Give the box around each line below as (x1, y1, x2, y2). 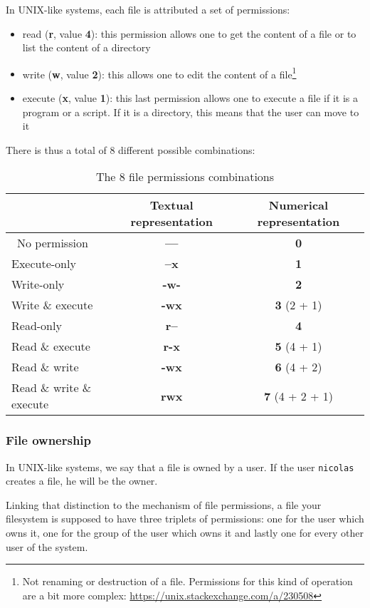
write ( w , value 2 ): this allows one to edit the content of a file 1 (22, 64, 297, 81)
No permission (17, 235, 88, 252)
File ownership (6, 431, 92, 449)
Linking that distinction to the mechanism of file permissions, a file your (6, 497, 322, 512)
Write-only (11, 276, 65, 293)
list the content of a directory (22, 40, 151, 55)
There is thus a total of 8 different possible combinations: (6, 142, 255, 157)
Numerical (268, 197, 329, 214)
